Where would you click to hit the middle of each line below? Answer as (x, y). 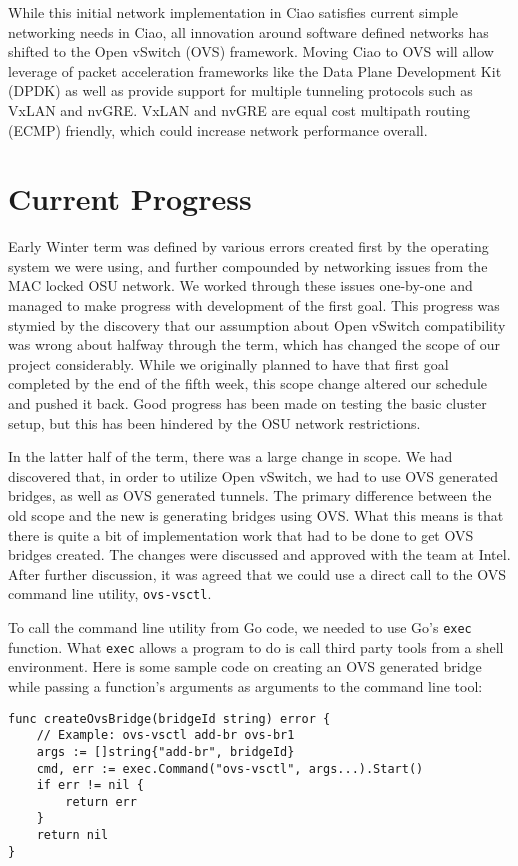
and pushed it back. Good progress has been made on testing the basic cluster (247, 403)
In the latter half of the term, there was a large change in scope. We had (230, 456)
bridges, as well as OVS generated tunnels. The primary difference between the (250, 495)
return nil (72, 835)
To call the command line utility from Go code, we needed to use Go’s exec (240, 627)
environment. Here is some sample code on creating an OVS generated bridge (245, 666)
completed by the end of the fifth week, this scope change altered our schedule (247, 383)
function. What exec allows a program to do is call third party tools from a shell (256, 646)
